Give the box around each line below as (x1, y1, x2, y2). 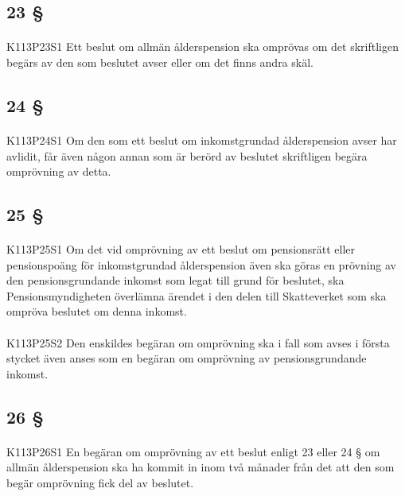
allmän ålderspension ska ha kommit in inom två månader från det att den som (6, 459, 395, 475)
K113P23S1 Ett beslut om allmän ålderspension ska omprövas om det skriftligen (6, 38, 399, 55)
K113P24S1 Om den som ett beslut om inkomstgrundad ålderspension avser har (6, 131, 397, 148)
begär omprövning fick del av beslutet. (6, 475, 194, 490)
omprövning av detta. (6, 163, 111, 180)
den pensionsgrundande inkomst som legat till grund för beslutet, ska (6, 272, 345, 289)
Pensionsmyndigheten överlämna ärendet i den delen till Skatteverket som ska (6, 287, 387, 304)
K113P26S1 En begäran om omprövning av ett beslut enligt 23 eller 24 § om (6, 443, 380, 459)
